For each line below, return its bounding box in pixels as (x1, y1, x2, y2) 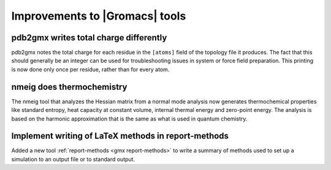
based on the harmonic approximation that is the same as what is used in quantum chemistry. (11, 115, 248, 122)
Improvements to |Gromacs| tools (11, 9, 186, 23)
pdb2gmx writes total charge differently (11, 32, 167, 43)
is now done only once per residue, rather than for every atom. (11, 65, 170, 73)
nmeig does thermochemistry (11, 81, 127, 92)
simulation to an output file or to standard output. (11, 155, 135, 163)
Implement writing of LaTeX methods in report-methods (11, 131, 229, 141)
